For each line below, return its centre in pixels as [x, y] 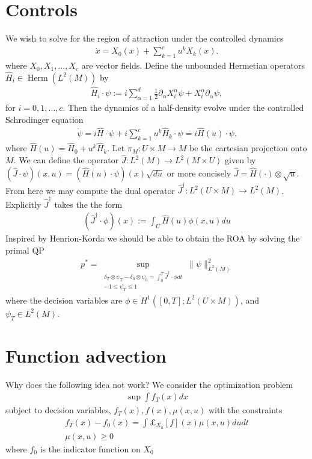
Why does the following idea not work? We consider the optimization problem [149, 384]
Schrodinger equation [44, 119]
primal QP [25, 250]
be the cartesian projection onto [248, 148]
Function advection [86, 355]
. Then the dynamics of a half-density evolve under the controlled [183, 107]
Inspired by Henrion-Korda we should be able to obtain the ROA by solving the [153, 238]
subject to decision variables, [58, 410]
